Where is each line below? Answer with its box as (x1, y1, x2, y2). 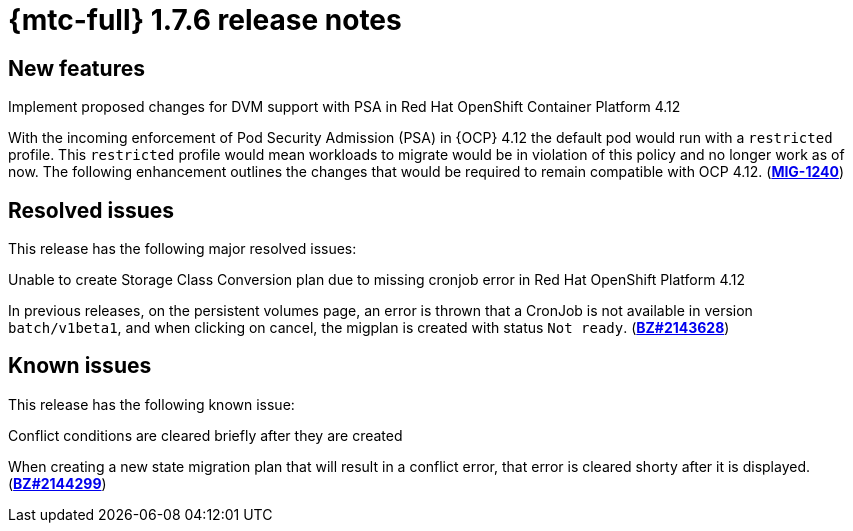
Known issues (8, 353, 152, 379)
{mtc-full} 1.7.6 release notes (8, 3, 402, 37)
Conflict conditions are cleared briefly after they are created (8, 426, 403, 444)
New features (8, 55, 145, 81)
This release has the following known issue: (8, 395, 295, 413)
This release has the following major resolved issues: (8, 240, 357, 258)
